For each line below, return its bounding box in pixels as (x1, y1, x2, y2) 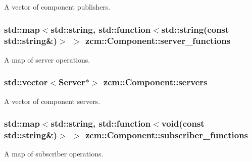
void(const (161, 117, 205, 130)
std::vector (4, 76, 48, 88)
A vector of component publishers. (4, 2, 111, 12)
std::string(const (161, 23, 229, 35)
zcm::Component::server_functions (85, 34, 231, 47)
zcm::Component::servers (103, 76, 208, 88)
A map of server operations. (4, 54, 90, 65)
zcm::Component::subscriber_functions (85, 128, 248, 141)
